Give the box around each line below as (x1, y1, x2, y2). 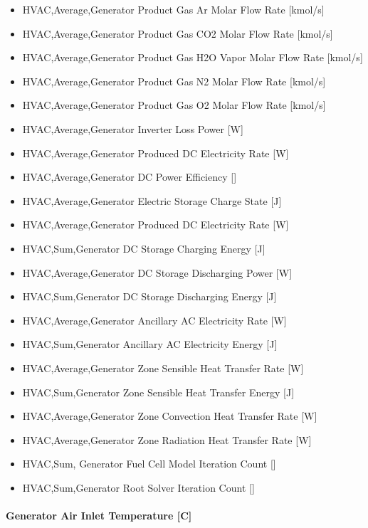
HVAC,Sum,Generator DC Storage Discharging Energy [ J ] (22, 289, 277, 304)
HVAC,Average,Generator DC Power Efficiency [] (22, 169, 237, 184)
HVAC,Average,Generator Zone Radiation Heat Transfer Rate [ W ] (22, 432, 312, 447)
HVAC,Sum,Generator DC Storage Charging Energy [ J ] (22, 241, 266, 255)
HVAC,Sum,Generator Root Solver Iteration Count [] (22, 480, 255, 495)
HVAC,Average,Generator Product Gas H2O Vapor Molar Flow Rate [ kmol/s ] (22, 50, 363, 65)
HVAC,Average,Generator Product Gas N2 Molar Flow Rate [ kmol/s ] (22, 73, 326, 88)
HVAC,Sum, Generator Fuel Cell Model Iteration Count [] (22, 456, 276, 471)
